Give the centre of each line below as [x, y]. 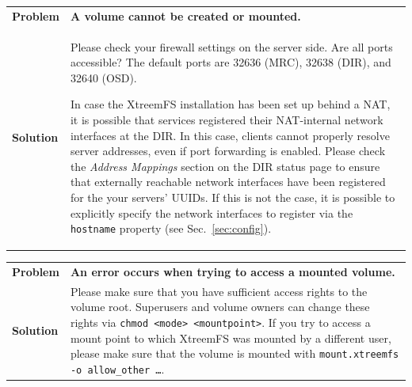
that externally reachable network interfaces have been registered [228, 182]
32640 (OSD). [103, 77]
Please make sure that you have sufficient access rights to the [219, 291]
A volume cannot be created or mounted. [185, 15]
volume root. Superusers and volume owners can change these [220, 307]
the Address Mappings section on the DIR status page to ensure [225, 166]
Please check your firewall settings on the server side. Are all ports [231, 46]
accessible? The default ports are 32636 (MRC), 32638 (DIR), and [231, 62]
